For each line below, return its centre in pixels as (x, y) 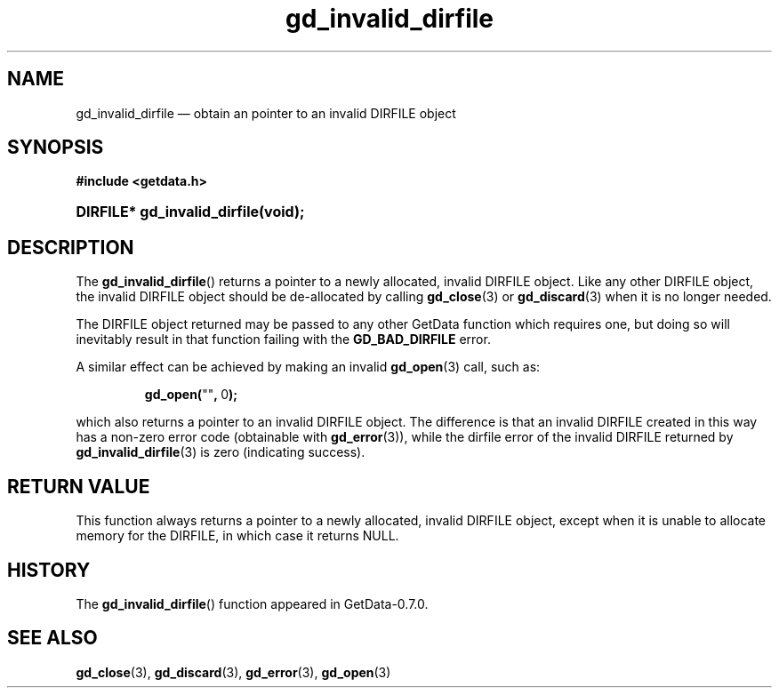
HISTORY (49, 570)
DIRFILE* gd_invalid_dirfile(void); (190, 212)
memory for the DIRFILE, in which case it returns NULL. (237, 536)
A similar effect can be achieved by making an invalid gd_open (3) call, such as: (308, 367)
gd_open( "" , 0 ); (191, 395)
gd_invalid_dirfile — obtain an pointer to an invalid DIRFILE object (266, 113)
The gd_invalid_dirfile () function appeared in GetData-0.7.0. (252, 603)
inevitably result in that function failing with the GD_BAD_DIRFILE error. (283, 340)
